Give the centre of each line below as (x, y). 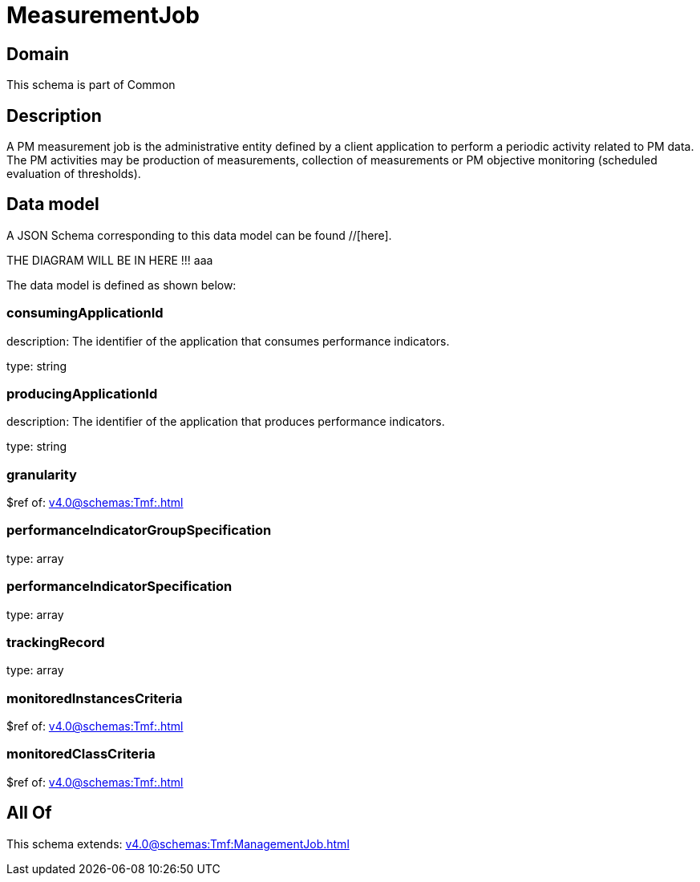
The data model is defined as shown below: (121, 285)
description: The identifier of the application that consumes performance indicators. (228, 341)
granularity (42, 474)
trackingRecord (56, 642)
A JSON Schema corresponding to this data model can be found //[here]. (199, 235)
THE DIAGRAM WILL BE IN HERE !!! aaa (110, 260)
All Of (29, 813)
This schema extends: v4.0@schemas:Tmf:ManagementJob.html (178, 844)
